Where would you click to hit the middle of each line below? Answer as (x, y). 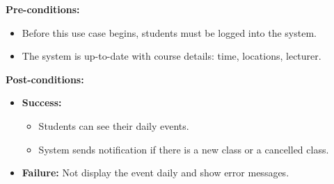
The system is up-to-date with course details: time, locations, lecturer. (172, 56)
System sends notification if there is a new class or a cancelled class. (184, 149)
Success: (42, 102)
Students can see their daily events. (114, 125)
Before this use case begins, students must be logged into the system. (169, 32)
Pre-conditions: (43, 9)
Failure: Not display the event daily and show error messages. (156, 173)
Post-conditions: (45, 79)
